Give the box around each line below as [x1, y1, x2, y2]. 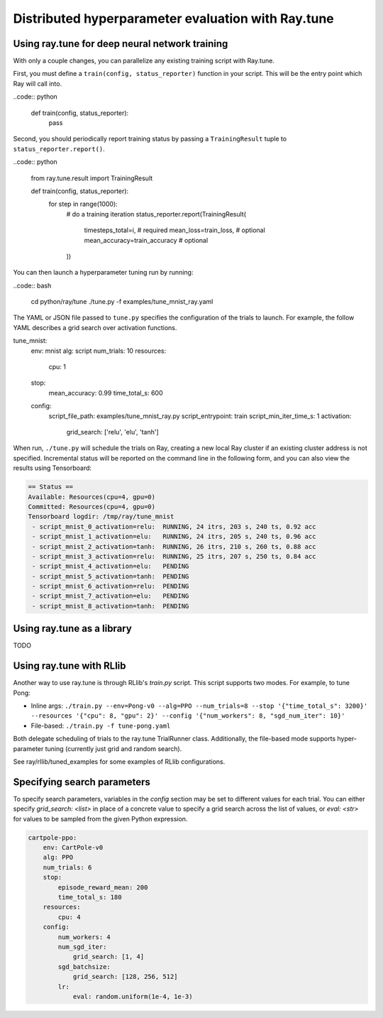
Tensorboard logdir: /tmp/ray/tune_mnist [28, 513, 174, 521]
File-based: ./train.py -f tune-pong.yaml [30, 721, 171, 730]
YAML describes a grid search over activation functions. [13, 323, 177, 332]
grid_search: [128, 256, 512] [72, 973, 178, 981]
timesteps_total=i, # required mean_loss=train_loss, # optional [84, 226, 265, 234]
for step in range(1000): [48, 199, 118, 209]
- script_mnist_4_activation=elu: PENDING [32, 562, 189, 571]
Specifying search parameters [13, 776, 150, 788]
